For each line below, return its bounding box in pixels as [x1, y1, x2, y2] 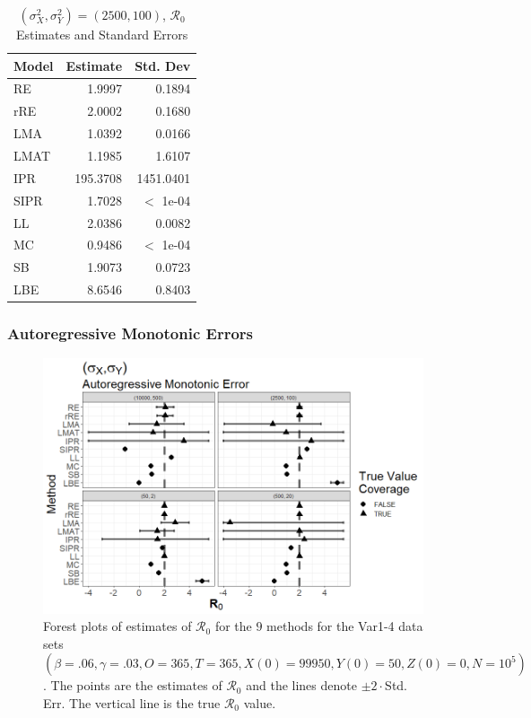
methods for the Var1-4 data [266, 617, 423, 635]
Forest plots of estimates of [43, 617, 192, 635]
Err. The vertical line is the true [43, 693, 221, 712]
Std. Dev [135, 56, 191, 74]
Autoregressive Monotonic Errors [7, 322, 254, 345]
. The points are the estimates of [43, 676, 222, 695]
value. [243, 693, 276, 712]
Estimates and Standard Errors [15, 25, 188, 43]
